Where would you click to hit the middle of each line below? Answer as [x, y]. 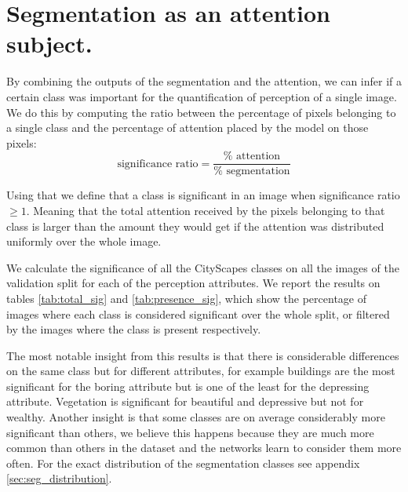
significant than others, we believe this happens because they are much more [190, 432]
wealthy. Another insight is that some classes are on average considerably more [196, 417]
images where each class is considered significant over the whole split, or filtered [198, 313]
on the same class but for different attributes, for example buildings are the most [201, 371]
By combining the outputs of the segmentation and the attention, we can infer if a [204, 81]
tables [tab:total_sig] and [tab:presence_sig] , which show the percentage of [187, 298]
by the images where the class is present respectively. [134, 329]
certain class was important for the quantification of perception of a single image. [202, 96]
